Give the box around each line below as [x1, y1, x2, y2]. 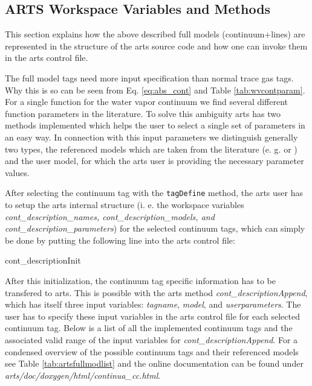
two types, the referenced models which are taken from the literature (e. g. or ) [5, 142, 297, 155]
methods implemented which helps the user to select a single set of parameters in [5, 119, 305, 131]
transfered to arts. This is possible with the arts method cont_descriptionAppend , [5, 286, 308, 299]
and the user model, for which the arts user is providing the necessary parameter [5, 154, 304, 167]
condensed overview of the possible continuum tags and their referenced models [5, 345, 299, 358]
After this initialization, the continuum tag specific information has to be [5, 274, 276, 286]
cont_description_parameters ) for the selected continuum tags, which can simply [5, 222, 305, 235]
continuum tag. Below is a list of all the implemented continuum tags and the [5, 321, 293, 334]
